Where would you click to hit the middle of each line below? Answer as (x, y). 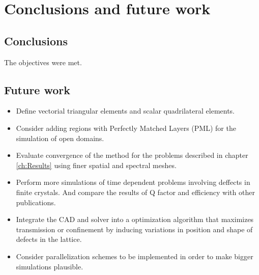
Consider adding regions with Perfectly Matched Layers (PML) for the (126, 128)
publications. (36, 202)
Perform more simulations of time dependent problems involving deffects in (133, 182)
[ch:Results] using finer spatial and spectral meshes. (96, 165)
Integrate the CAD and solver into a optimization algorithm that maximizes (135, 219)
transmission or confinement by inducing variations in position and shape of (134, 229)
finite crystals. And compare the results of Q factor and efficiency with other (135, 192)
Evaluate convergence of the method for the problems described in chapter (132, 155)
